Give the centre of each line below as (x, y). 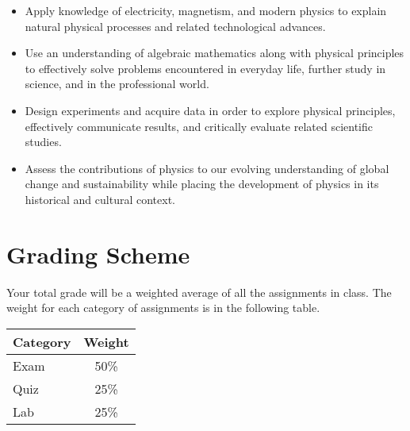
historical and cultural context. (100, 199)
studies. (43, 142)
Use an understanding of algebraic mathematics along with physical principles (215, 53)
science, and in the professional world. (117, 84)
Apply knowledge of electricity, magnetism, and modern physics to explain (206, 10)
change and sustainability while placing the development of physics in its (202, 184)
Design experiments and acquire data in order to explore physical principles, (210, 110)
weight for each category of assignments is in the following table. (163, 308)
